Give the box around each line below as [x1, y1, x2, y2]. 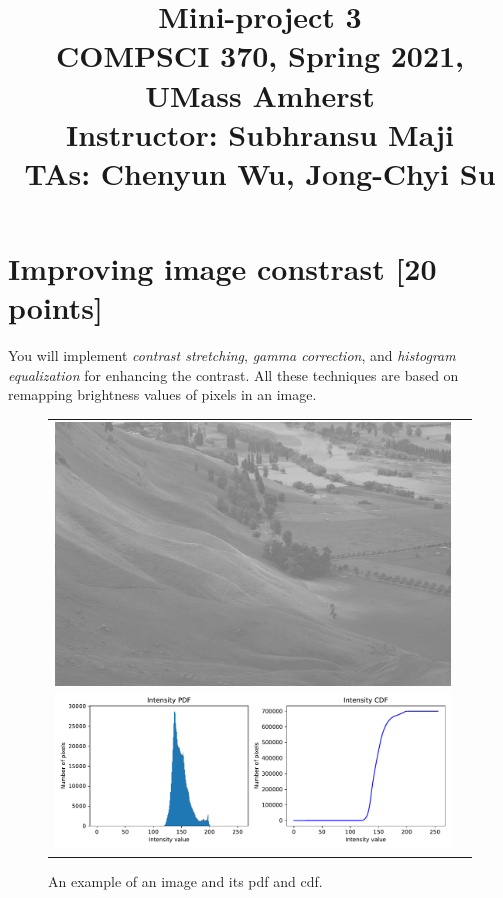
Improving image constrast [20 [8, 248, 437, 289]
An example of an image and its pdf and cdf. [48, 870, 323, 891]
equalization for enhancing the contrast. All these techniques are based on [8, 364, 459, 385]
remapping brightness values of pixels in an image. [8, 384, 317, 405]
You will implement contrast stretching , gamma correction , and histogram [8, 345, 456, 366]
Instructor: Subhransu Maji [66, 113, 454, 154]
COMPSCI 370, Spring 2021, [55, 35, 465, 76]
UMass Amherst [145, 74, 375, 115]
